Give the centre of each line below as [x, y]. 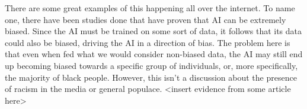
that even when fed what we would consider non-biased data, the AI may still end [154, 54]
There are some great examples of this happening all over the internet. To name [150, 8]
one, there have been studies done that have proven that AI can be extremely [145, 19]
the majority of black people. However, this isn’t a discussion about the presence [151, 77]
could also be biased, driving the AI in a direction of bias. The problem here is [148, 42]
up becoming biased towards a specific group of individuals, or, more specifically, [151, 65]
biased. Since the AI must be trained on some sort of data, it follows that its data [153, 31]
